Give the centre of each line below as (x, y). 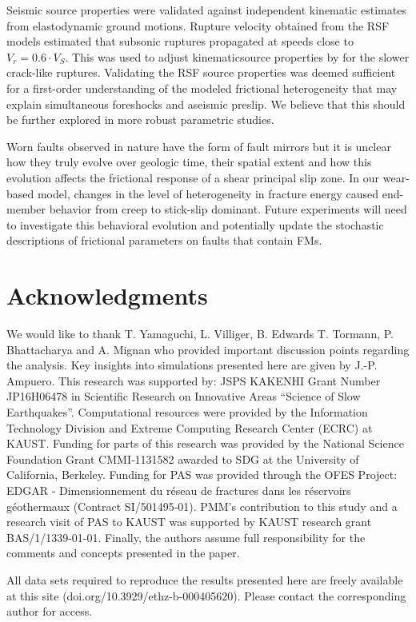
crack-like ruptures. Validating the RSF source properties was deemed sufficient (201, 72)
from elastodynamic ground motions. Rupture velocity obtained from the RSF (198, 25)
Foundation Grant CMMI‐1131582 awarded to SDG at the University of (183, 459)
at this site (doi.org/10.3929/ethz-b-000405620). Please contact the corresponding (206, 595)
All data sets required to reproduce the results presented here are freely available (205, 579)
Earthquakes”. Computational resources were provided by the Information (187, 412)
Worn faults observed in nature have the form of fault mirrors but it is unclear (199, 146)
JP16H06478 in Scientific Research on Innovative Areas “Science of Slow (184, 396)
